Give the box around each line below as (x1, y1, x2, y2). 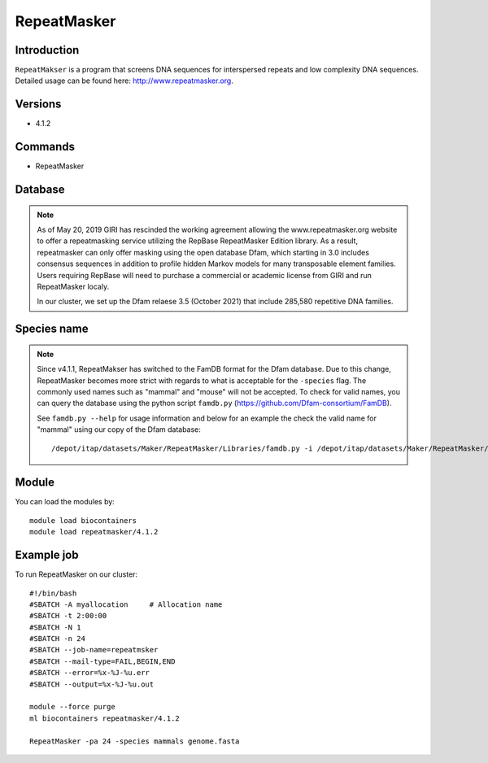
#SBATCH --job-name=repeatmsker (29, 645, 159, 655)
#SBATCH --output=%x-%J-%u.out (29, 679, 155, 689)
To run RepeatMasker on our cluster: (15, 569, 138, 579)
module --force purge (29, 702, 115, 712)
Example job (15, 548, 79, 562)
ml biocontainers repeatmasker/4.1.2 (29, 713, 181, 723)
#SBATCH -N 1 (29, 622, 81, 632)
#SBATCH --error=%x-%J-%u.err (29, 668, 150, 678)
